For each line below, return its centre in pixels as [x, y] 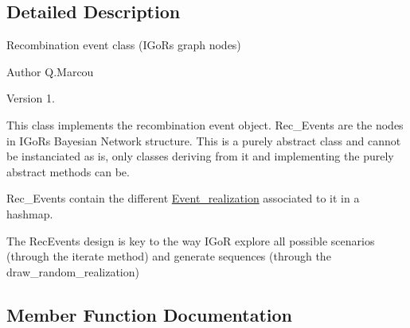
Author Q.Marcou [50, 71]
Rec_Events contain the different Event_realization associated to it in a [183, 198]
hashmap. [30, 213]
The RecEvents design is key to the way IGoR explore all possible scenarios [191, 240]
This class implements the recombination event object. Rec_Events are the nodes [205, 124]
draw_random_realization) [73, 271]
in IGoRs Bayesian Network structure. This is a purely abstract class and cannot [204, 140]
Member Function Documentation [150, 314]
